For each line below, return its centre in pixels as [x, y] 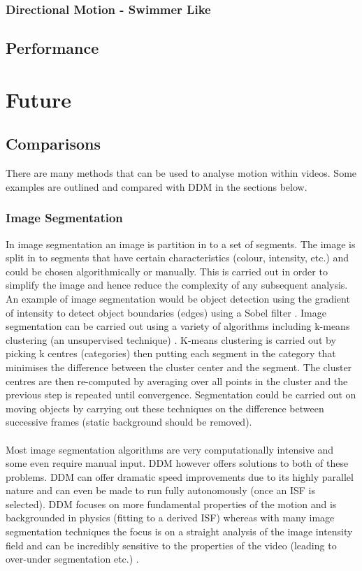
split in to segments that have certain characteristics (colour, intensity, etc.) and [177, 258]
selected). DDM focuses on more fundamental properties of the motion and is [171, 504]
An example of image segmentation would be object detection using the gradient [178, 298]
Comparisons [53, 144]
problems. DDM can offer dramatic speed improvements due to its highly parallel [180, 476]
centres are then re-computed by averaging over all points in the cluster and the [177, 381]
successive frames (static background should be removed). [129, 422]
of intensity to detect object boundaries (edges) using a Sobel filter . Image [166, 312]
